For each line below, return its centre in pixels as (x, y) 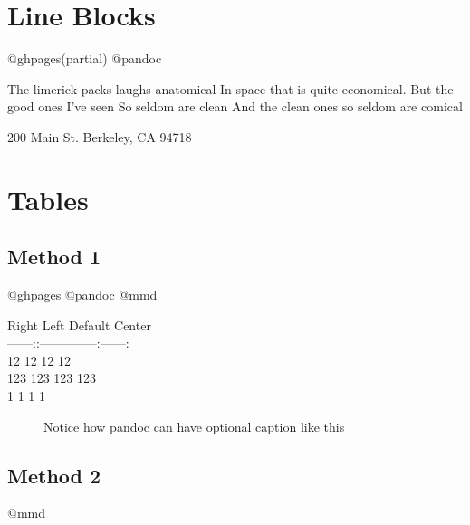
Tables (48, 199)
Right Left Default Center (79, 325)
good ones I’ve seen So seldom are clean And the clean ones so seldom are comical (235, 106)
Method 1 (54, 257)
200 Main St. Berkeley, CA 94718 (100, 136)
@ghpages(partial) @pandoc (85, 58)
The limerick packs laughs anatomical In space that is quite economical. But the (230, 88)
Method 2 (54, 475)
